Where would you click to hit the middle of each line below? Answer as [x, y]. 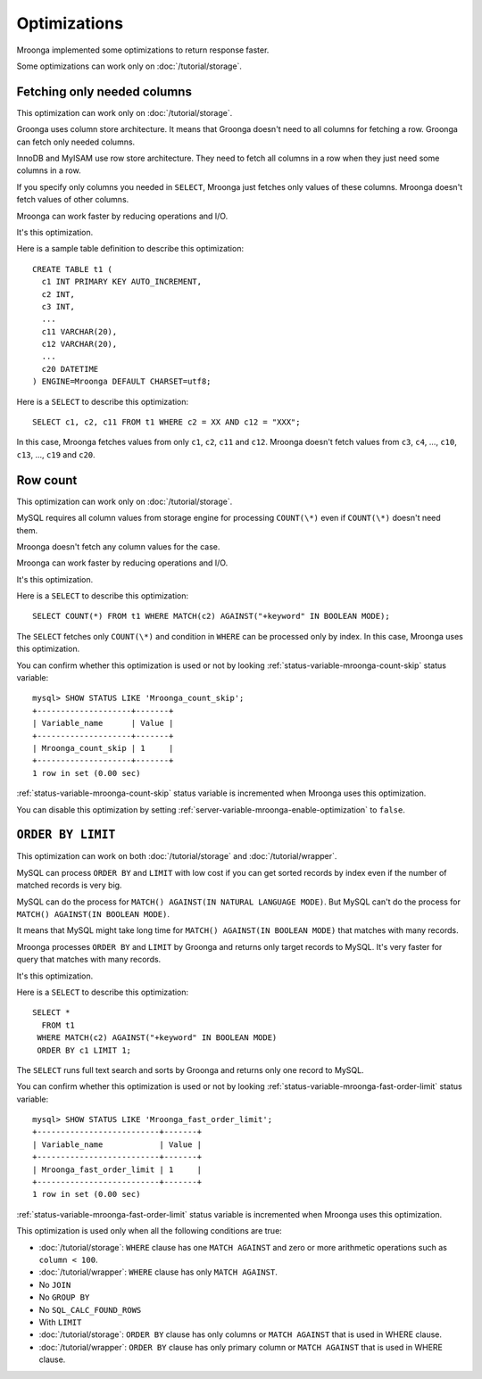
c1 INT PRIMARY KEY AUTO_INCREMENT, [122, 282]
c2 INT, [58, 294]
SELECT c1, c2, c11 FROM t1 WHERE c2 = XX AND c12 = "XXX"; [166, 422]
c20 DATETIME [70, 369]
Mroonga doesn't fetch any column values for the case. [118, 546]
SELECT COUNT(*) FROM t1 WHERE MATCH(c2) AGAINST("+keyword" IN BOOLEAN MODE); [211, 616]
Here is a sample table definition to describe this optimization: [130, 249]
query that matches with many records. [89, 960]
